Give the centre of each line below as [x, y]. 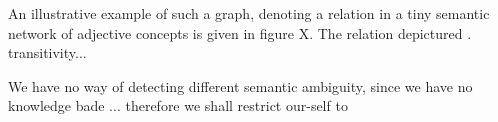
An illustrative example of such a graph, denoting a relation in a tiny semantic [249, 13]
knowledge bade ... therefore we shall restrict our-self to [178, 105]
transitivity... [47, 52]
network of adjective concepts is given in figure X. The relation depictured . [240, 32]
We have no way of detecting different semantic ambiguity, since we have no [240, 85]
